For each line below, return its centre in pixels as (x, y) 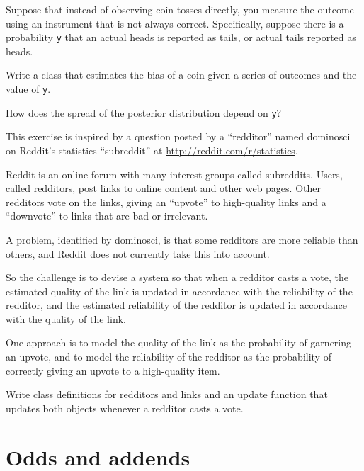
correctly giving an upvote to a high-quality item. (113, 370)
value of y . (28, 89)
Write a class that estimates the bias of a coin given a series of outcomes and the (181, 75)
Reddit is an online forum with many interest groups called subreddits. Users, (174, 174)
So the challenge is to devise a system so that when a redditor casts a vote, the (177, 277)
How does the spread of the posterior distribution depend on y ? (144, 112)
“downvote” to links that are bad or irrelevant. (107, 216)
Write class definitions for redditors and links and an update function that (167, 394)
